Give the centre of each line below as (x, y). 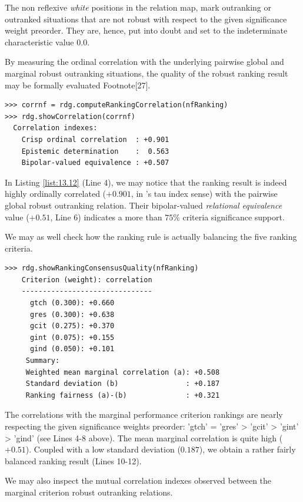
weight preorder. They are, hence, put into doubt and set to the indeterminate (146, 30)
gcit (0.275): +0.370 (72, 326)
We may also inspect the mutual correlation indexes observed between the (138, 480)
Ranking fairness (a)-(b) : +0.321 (123, 395)
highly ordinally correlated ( (56, 194)
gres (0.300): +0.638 (72, 314)
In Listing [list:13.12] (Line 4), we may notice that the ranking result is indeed (146, 182)
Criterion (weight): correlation (87, 280)
